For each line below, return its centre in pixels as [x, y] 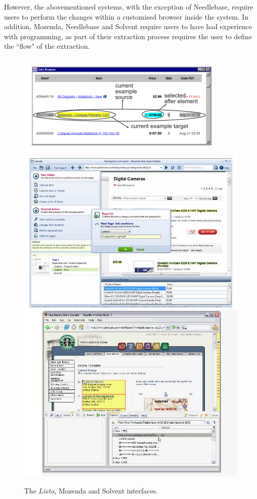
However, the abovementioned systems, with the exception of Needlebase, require [129, 7]
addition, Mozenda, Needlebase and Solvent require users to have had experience [128, 26]
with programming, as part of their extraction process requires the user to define [128, 36]
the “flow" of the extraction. [47, 46]
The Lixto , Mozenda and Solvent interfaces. [91, 490]
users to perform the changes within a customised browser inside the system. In [126, 16]
